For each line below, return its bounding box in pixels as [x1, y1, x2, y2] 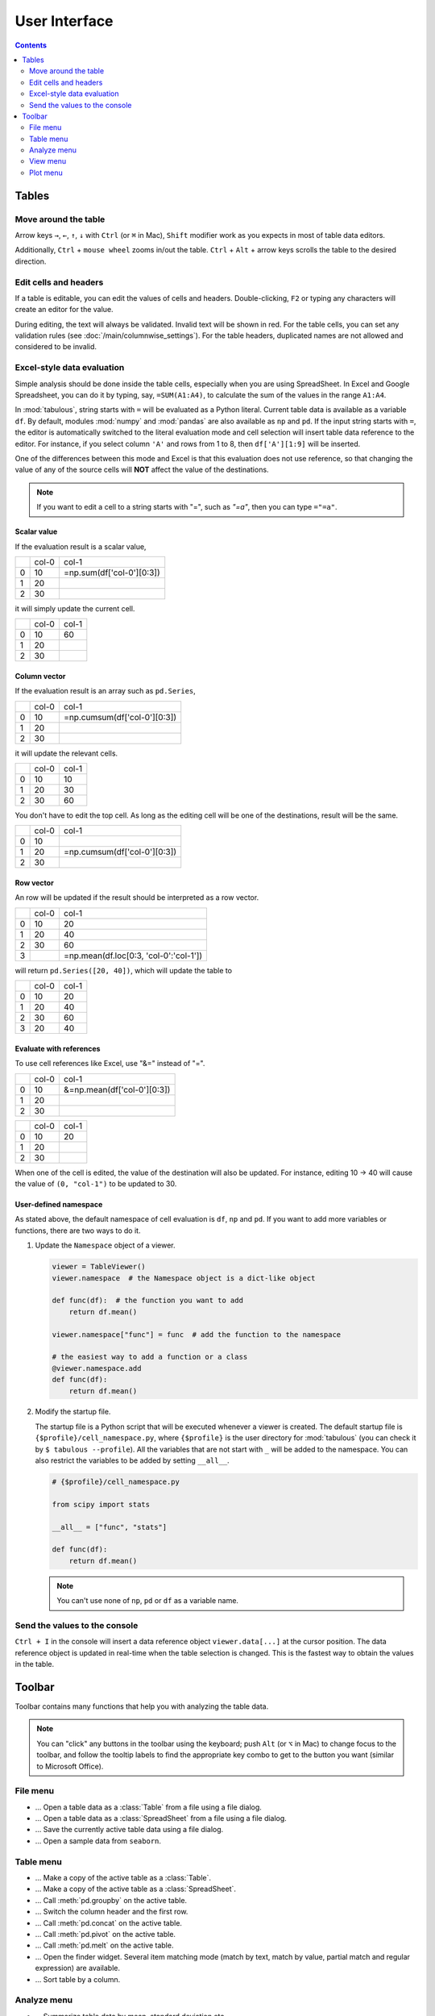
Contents [14, 40, 48, 50]
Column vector [14, 671, 66, 681]
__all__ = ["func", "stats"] [52, 1522, 168, 1531]
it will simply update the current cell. [14, 603, 135, 613]
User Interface [14, 12, 114, 30]
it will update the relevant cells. [14, 748, 118, 758]
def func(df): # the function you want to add [52, 1296, 243, 1306]
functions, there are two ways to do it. [14, 1226, 141, 1235]
